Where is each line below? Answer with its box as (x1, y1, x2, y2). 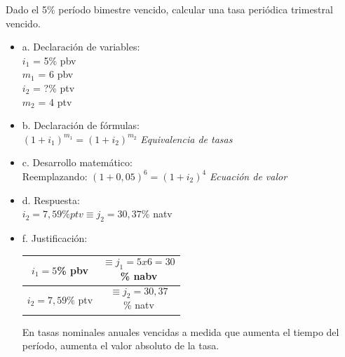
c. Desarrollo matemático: (22, 155, 133, 170)
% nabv (120, 268, 158, 283)
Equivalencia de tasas (140, 131, 233, 146)
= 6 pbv (38, 67, 74, 81)
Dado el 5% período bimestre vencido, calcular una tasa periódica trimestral (6, 2, 333, 16)
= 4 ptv (38, 94, 72, 109)
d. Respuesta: (22, 192, 80, 207)
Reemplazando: (22, 168, 88, 183)
